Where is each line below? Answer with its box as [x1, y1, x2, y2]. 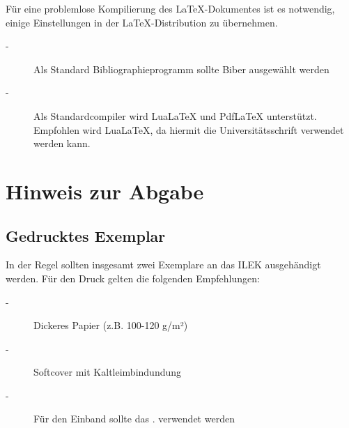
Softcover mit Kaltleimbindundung [33, 365, 182, 379]
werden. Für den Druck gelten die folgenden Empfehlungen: [6, 270, 260, 285]
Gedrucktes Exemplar [6, 224, 166, 246]
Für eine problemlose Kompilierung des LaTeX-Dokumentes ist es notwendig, [6, 1, 335, 15]
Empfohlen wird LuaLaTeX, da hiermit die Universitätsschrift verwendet [33, 122, 344, 137]
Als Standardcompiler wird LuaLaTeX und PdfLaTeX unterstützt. [33, 108, 317, 123]
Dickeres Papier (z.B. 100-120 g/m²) [33, 318, 188, 333]
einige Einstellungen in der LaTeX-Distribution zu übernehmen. [6, 15, 278, 29]
